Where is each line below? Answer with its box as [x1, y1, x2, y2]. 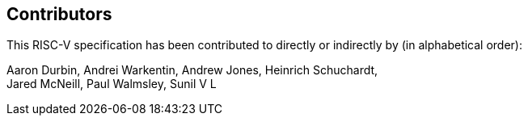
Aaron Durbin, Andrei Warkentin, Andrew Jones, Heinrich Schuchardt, [6, 63, 378, 78]
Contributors [6, 4, 112, 24]
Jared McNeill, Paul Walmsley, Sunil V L [6, 77, 217, 91]
